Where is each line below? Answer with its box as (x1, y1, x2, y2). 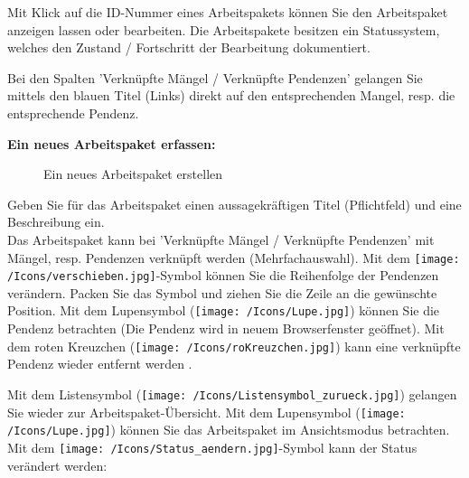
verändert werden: (7, 455, 108, 474)
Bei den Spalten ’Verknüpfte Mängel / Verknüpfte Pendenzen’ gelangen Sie (7, 68, 423, 87)
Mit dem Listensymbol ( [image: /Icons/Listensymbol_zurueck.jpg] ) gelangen (7, 384, 457, 403)
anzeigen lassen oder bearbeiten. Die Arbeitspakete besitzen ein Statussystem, (7, 20, 440, 39)
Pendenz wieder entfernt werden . (7, 354, 192, 373)
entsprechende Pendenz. (7, 103, 139, 122)
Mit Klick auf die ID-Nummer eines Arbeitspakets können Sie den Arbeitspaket (7, 3, 448, 21)
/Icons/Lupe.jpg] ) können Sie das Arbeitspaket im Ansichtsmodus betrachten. (7, 420, 450, 439)
